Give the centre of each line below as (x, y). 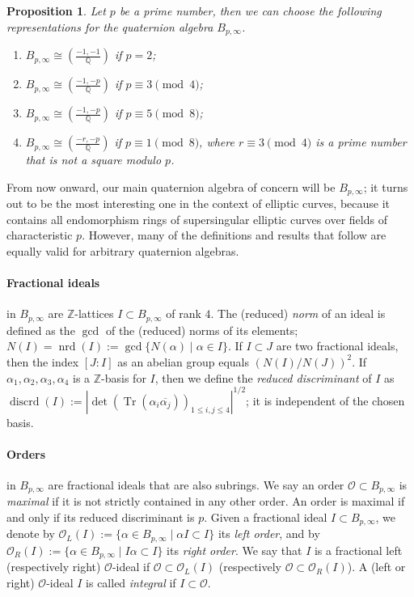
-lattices (94, 313)
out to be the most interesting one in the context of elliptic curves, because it (199, 203)
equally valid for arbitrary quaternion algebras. (123, 250)
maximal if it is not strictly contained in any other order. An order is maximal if (206, 501)
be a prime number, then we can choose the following (250, 11)
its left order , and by (269, 533)
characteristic (40, 235)
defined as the (41, 330)
